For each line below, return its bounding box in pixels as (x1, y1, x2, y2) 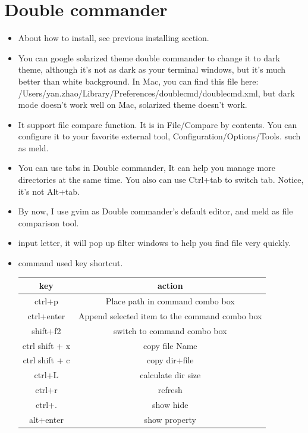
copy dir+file (146, 354, 194, 366)
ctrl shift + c (23, 354, 70, 366)
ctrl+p (34, 294, 58, 307)
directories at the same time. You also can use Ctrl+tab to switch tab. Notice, (18, 173, 304, 186)
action (157, 279, 183, 292)
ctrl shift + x (22, 339, 71, 351)
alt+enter (29, 413, 64, 425)
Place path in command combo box (105, 294, 235, 307)
